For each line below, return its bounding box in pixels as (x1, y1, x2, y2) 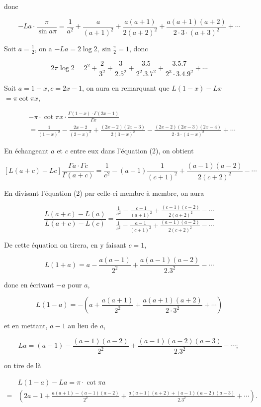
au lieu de (68, 320, 98, 331)
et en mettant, (4, 320, 48, 331)
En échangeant (4, 145, 49, 155)
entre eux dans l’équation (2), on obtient (70, 145, 194, 155)
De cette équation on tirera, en (4, 239, 98, 250)
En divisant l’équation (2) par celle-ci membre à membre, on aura (4, 187, 204, 198)
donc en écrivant (4, 279, 54, 289)
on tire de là (4, 360, 41, 371)
